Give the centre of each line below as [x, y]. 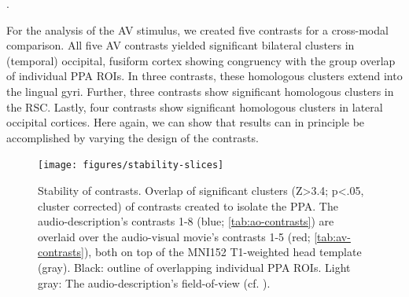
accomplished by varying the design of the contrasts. [133, 137]
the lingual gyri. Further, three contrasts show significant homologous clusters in [200, 91]
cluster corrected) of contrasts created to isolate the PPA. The [188, 205]
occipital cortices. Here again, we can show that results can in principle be [186, 122]
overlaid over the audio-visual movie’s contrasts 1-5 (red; [174, 236]
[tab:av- [332, 236]
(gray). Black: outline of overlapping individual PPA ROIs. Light [194, 267]
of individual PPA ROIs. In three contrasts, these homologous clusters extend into [204, 76]
